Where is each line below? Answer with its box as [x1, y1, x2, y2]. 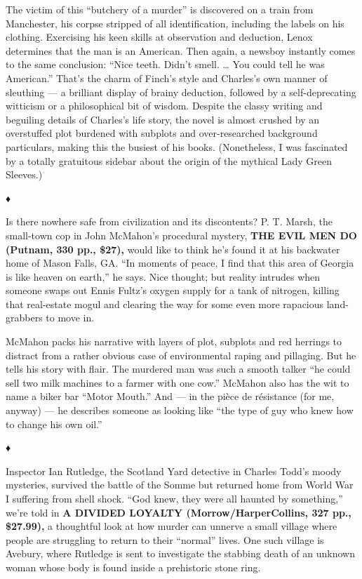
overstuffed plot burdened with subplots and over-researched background [6, 126, 318, 140]
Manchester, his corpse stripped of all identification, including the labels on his [6, 15, 344, 30]
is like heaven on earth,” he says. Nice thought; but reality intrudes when [6, 269, 321, 284]
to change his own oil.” [6, 416, 102, 431]
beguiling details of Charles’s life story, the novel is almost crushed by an [6, 112, 320, 126]
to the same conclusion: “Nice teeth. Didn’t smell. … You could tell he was [6, 57, 325, 72]
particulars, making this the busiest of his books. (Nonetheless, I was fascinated [6, 139, 348, 154]
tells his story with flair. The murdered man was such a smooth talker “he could [6, 361, 351, 376]
